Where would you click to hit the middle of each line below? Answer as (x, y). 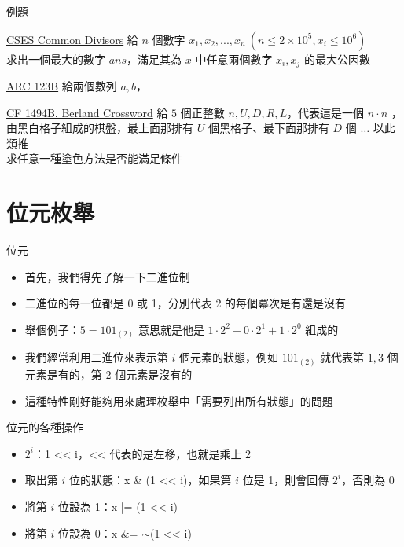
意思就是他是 (171, 329)
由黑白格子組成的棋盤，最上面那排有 (100, 128)
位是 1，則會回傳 (286, 480)
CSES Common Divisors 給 (72, 39)
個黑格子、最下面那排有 (268, 128)
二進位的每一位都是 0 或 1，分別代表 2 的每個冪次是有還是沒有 (185, 303)
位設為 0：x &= (98, 532)
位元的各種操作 (45, 427)
